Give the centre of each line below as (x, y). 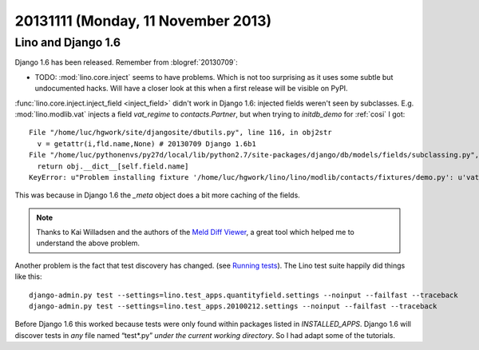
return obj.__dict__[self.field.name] (113, 166)
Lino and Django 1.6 (68, 42)
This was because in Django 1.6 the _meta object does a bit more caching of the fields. (158, 195)
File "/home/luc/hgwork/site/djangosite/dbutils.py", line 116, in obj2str (180, 133)
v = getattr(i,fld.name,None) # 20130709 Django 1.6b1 (147, 143)
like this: (28, 276)
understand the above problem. (88, 243)
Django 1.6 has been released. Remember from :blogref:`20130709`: (127, 62)
